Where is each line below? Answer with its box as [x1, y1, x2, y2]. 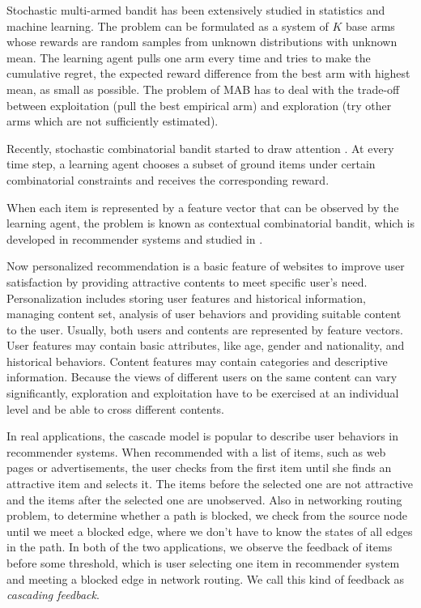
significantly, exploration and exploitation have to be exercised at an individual [6, 385, 399, 402]
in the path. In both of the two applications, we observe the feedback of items [6, 538, 393, 555]
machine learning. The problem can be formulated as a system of [6, 17, 329, 34]
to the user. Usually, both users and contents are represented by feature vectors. [6, 321, 404, 338]
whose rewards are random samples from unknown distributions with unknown [6, 33, 398, 50]
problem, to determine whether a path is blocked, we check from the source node [6, 507, 407, 524]
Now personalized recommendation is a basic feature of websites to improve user [6, 257, 405, 274]
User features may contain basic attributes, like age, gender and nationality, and [6, 337, 405, 354]
